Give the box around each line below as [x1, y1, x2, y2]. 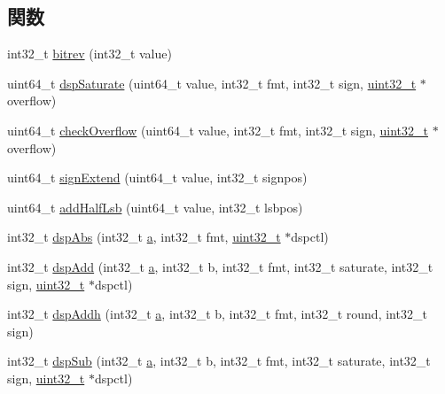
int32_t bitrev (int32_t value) [7, 44, 172, 63]
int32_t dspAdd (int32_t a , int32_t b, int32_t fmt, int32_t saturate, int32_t [7, 257, 433, 275]
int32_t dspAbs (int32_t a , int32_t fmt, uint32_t [7, 228, 281, 246]
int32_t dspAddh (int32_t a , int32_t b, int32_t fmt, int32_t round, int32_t [7, 305, 427, 323]
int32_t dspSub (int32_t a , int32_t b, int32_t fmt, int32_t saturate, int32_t [7, 352, 431, 370]
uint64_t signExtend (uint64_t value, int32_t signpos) [7, 168, 308, 187]
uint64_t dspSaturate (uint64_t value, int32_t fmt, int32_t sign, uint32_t [7, 73, 417, 92]
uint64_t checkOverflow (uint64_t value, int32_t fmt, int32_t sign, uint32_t [7, 120, 428, 139]
